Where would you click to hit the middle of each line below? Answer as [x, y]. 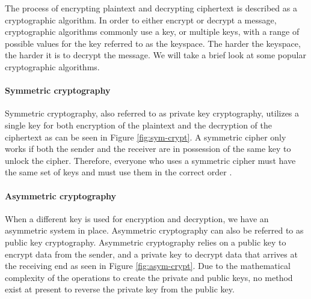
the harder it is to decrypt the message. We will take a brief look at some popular [155, 55]
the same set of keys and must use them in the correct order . [119, 172]
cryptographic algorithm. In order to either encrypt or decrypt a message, [141, 20]
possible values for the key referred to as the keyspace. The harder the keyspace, [153, 43]
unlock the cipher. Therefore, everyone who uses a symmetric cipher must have [150, 160]
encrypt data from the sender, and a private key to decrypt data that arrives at [151, 254]
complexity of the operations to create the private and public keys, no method [149, 277]
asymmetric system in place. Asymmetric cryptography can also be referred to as [154, 230]
